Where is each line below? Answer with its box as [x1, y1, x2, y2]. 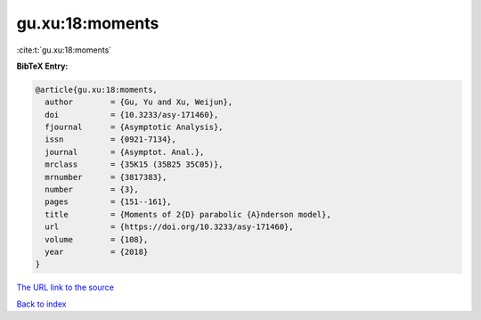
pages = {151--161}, [45, 197, 173, 207]
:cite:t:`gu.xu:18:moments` [16, 45, 112, 55]
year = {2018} [45, 247, 149, 257]
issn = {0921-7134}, [45, 135, 177, 144]
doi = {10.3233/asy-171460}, [45, 110, 219, 119]
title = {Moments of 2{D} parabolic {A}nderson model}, [45, 209, 331, 219]
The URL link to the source [16, 282, 115, 293]
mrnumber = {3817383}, [45, 172, 167, 182]
